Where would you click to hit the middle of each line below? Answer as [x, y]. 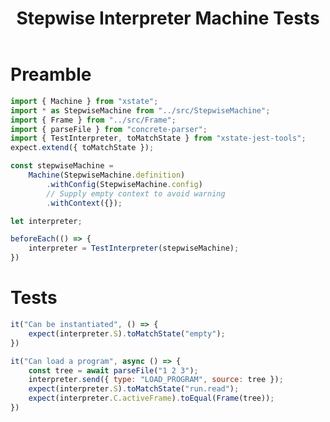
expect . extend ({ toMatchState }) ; [82, 148]
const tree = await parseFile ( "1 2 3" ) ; [113, 370]
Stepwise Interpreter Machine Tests [168, 18]
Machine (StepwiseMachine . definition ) [107, 175]
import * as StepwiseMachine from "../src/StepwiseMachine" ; [140, 110]
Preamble [51, 74]
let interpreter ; [46, 221]
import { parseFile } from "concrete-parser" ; [109, 129]
